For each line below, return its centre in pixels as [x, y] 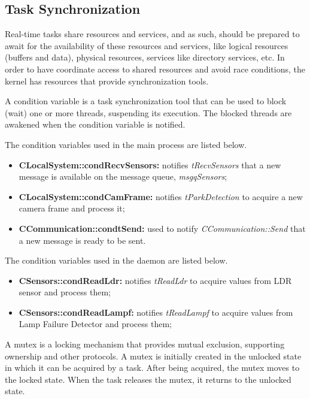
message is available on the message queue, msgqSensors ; [123, 176]
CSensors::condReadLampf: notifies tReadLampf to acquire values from [156, 312]
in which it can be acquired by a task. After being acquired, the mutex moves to [152, 368]
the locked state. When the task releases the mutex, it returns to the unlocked [148, 379]
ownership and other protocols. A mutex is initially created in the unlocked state [153, 356]
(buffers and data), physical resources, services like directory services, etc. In [145, 57]
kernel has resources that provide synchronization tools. [107, 81]
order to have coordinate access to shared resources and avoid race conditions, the [155, 69]
